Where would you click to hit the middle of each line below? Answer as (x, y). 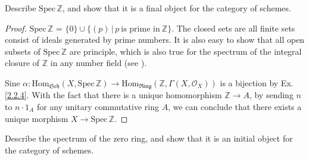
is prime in (141, 29)
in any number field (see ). (99, 63)
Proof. (16, 28)
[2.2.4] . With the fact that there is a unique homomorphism (113, 95)
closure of (22, 63)
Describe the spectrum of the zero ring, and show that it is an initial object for (149, 138)
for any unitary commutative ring (98, 107)
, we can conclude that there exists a (235, 107)
